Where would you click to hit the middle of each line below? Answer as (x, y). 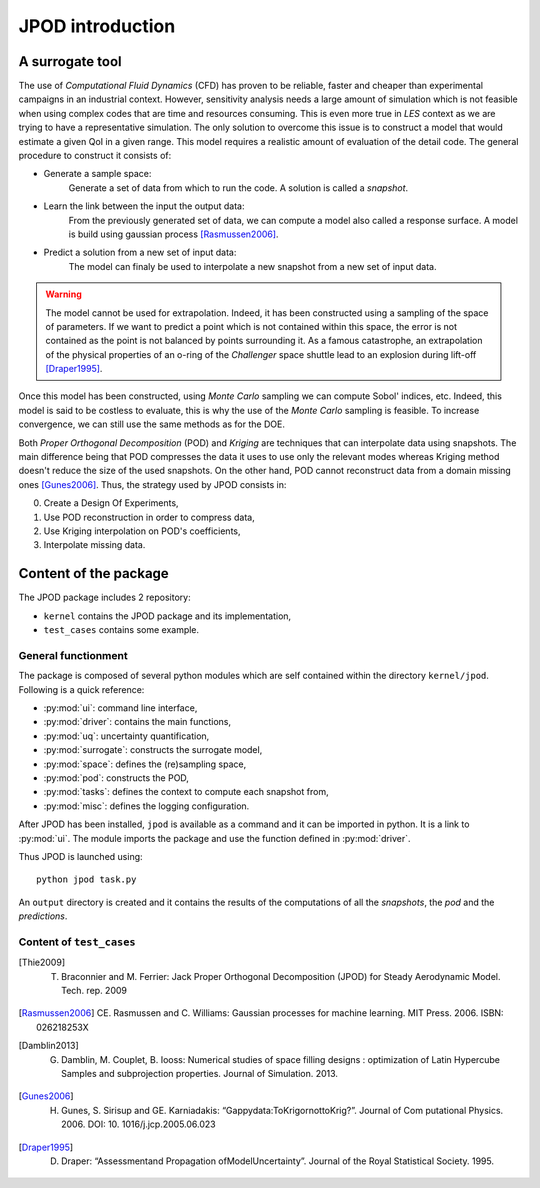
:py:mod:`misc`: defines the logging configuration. (146, 806)
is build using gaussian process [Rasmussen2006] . (173, 234)
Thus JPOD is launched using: (81, 856)
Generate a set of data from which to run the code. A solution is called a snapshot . (238, 187)
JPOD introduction (97, 26)
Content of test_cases (77, 942)
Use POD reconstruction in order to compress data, (149, 517)
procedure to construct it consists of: (95, 156)
